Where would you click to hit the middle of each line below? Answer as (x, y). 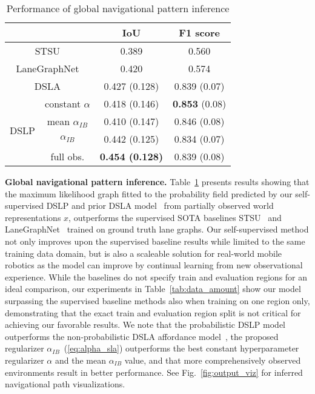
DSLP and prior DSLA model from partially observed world (160, 205)
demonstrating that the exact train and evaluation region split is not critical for (153, 312)
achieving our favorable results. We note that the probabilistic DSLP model (145, 324)
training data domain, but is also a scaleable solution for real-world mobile (144, 253)
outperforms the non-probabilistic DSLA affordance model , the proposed (142, 336)
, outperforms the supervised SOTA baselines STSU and (175, 217)
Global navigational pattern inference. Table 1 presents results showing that (157, 182)
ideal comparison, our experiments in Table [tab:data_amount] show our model (153, 289)
